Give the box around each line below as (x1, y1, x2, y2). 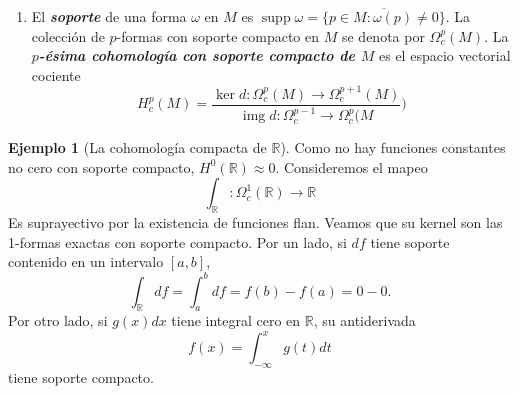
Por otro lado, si (8, 310, 108, 331)
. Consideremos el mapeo (275, 156, 428, 177)
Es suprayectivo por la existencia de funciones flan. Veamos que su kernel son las (8, 212, 503, 233)
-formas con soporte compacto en (116, 25, 320, 46)
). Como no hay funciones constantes (280, 137, 506, 158)
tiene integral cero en (171, 310, 301, 331)
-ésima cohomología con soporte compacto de (38, 45, 355, 66)
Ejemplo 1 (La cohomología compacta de (8, 137, 267, 158)
